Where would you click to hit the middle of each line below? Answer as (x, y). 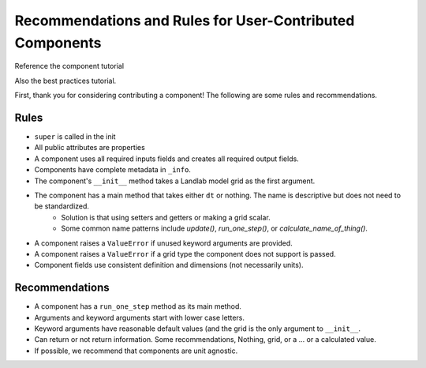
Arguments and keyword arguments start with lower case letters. (139, 317)
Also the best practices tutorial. (65, 81)
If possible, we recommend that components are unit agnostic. (136, 351)
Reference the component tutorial (69, 66)
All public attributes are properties (90, 148)
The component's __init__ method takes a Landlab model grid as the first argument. (175, 181)
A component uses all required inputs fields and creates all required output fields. (166, 159)
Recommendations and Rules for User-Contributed (185, 21)
